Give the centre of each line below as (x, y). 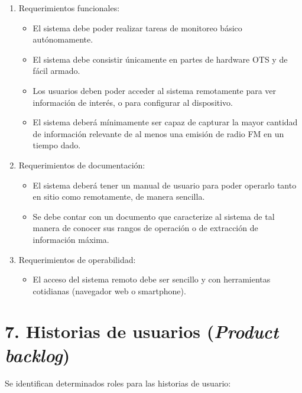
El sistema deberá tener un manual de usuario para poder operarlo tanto (165, 185)
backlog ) (38, 355)
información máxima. (71, 239)
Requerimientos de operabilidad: (77, 259)
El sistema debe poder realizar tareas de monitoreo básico (137, 27)
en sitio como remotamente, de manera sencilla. (119, 197)
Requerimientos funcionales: (69, 8)
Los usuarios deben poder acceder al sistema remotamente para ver (155, 90)
